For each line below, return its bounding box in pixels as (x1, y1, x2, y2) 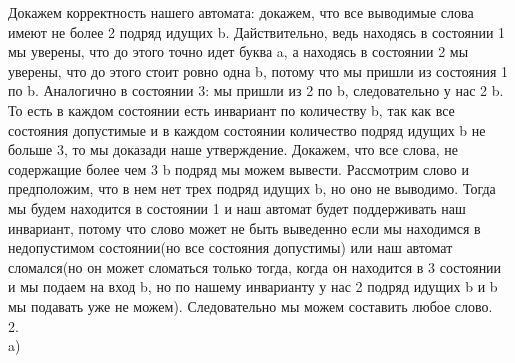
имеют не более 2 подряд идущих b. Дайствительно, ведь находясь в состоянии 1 (8, 21, 506, 42)
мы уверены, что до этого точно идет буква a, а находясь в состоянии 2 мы (8, 41, 469, 62)
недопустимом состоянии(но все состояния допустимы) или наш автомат (8, 237, 453, 258)
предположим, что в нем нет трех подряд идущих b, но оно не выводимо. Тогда (8, 178, 496, 199)
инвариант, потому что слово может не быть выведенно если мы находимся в (8, 217, 481, 238)
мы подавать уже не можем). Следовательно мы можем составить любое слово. (8, 295, 493, 316)
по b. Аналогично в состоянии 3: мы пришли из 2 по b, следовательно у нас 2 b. (8, 80, 504, 101)
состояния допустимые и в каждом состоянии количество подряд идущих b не (8, 119, 486, 140)
